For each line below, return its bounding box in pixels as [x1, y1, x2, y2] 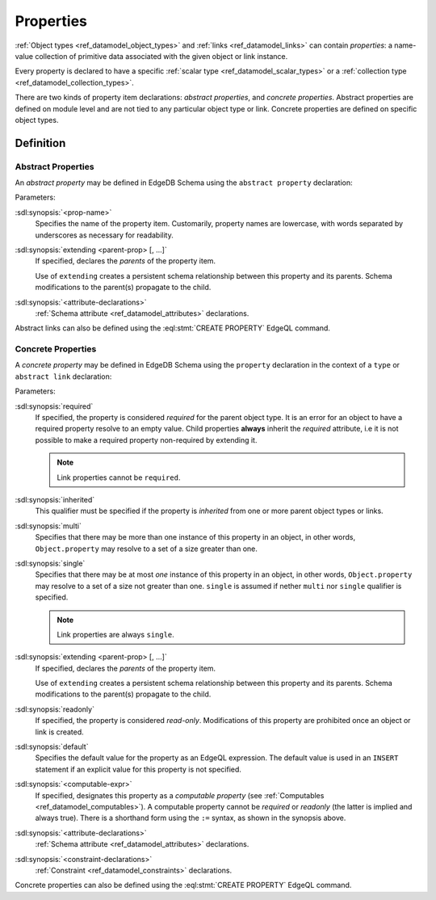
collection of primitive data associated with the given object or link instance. [35, 51, 288, 61]
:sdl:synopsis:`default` [15, 742, 89, 751]
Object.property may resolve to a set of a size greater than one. [35, 544, 258, 553]
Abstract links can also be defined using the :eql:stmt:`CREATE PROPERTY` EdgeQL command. [15, 323, 331, 333]
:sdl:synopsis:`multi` [15, 521, 82, 531]
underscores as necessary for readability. [35, 230, 174, 240]
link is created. [35, 727, 84, 737]
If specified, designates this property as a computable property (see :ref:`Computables [35, 790, 325, 800]
